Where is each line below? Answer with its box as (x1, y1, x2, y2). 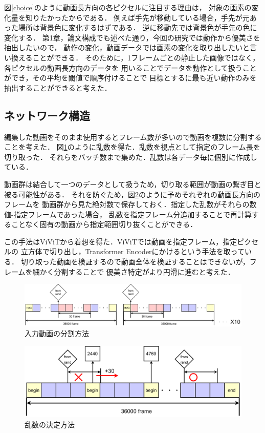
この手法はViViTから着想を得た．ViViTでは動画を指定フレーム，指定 (4, 236, 237, 246)
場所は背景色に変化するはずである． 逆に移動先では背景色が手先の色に (18, 22, 257, 33)
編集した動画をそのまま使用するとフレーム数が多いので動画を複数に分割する (4, 131, 262, 142)
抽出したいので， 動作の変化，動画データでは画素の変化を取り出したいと (4, 42, 250, 53)
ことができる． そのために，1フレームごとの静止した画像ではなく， (32, 52, 260, 63)
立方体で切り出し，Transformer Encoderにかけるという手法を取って (20, 246, 245, 257)
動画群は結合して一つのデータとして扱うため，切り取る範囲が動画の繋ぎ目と (4, 178, 261, 189)
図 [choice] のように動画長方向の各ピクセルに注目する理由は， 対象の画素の (4, 2, 252, 12)
